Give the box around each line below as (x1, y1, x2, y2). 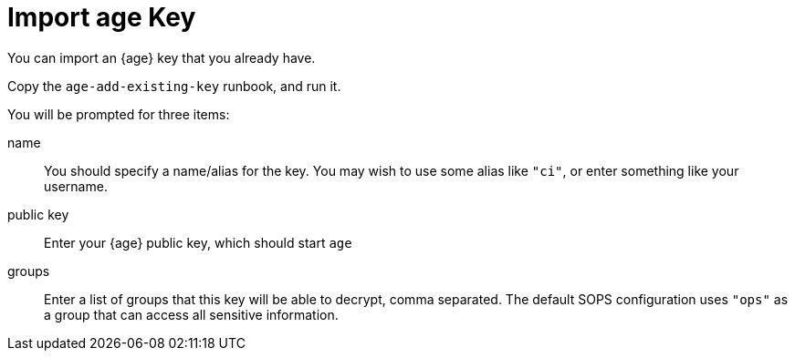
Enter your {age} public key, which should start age (44, 234, 352, 251)
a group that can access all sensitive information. (44, 306, 339, 322)
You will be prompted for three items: (7, 106, 230, 122)
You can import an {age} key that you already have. (7, 49, 316, 66)
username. (44, 178, 108, 194)
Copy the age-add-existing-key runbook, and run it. (7, 77, 341, 94)
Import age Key (7, 2, 196, 33)
